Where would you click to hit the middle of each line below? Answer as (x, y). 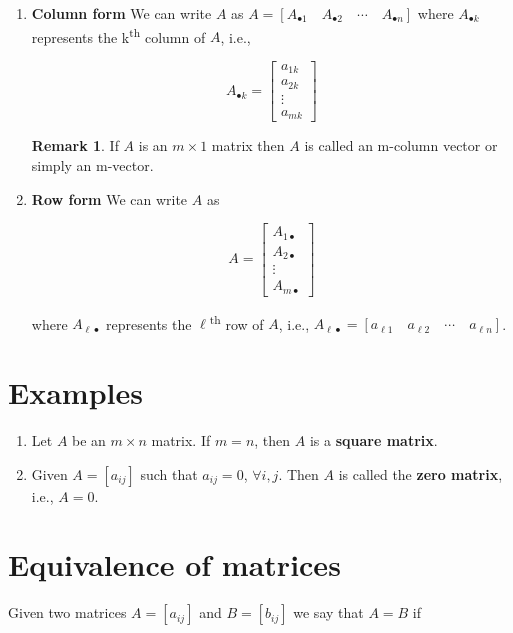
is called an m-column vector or (401, 145)
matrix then (248, 145)
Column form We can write (121, 13)
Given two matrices (67, 612)
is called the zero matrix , (420, 473)
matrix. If (181, 440)
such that (169, 473)
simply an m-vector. (92, 164)
